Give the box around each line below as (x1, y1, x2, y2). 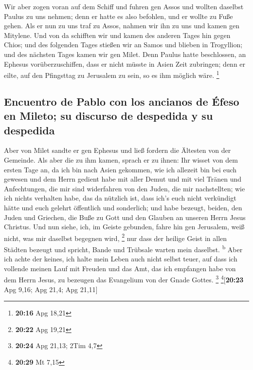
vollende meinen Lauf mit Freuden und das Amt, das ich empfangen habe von (4, 263, 236, 273)
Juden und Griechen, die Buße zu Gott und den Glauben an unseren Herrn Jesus (4, 212, 246, 222)
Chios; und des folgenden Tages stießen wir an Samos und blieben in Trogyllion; (4, 39, 243, 50)
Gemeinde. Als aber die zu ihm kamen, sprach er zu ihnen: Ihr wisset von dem (4, 154, 238, 165)
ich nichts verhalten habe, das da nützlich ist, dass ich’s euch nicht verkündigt (4, 193, 236, 203)
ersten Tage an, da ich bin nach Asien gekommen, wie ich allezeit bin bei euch (4, 164, 237, 174)
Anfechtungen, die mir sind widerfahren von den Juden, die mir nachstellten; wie (4, 183, 245, 193)
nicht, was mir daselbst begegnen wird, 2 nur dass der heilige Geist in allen (4, 231, 227, 243)
